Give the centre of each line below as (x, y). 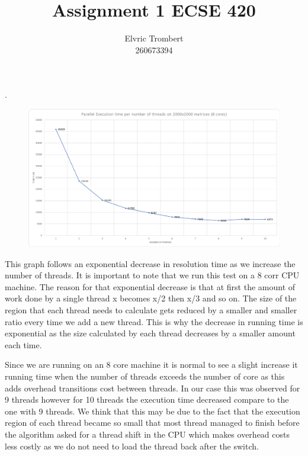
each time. (23, 344)
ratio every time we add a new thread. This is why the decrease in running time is (154, 321)
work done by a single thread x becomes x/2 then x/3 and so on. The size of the (151, 298)
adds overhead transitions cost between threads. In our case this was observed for (153, 388)
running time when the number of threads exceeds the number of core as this (145, 376)
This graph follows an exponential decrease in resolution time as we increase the (150, 263)
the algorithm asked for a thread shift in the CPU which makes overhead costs (147, 434)
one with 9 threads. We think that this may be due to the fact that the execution (153, 411)
